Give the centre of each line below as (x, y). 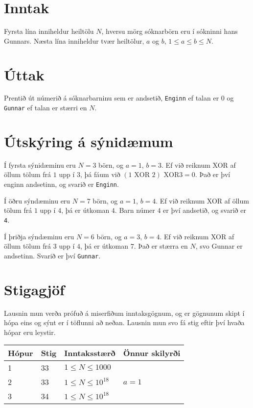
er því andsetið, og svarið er (205, 210)
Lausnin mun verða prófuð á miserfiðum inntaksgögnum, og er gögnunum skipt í (124, 313)
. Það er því (213, 174)
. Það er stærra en (161, 246)
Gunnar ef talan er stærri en (46, 108)
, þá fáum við (100, 174)
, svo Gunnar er (219, 246)
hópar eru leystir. (30, 332)
